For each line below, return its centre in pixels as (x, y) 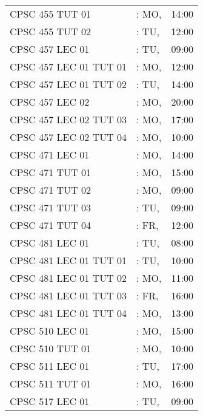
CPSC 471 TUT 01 (50, 172)
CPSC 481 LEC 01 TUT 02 (68, 278)
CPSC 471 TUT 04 (50, 225)
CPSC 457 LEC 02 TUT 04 (68, 137)
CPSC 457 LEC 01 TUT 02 (68, 84)
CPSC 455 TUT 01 (50, 14)
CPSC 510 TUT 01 (50, 348)
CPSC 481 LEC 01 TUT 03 (68, 295)
